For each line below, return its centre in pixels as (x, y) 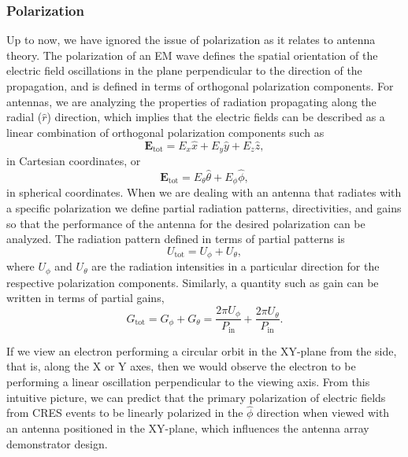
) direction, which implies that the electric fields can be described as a (216, 117)
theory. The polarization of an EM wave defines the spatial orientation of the (192, 55)
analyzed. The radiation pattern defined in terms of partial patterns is (176, 239)
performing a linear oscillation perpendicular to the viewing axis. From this (188, 381)
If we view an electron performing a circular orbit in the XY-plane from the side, (202, 350)
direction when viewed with (323, 413)
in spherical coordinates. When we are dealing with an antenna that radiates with (204, 192)
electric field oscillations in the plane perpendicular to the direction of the (184, 70)
